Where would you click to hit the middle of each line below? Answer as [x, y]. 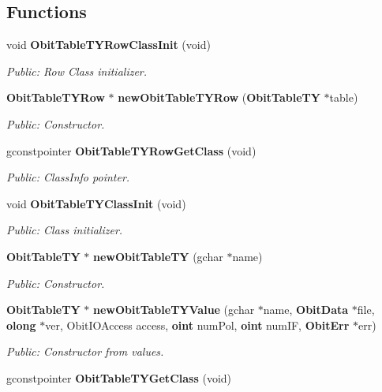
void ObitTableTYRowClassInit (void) [109, 45]
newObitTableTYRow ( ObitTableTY [219, 97]
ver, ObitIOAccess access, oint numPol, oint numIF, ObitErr [197, 325]
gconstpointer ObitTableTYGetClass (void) [119, 377]
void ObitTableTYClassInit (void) [96, 203]
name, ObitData [306, 310]
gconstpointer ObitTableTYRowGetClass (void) [131, 150]
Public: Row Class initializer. [77, 71]
